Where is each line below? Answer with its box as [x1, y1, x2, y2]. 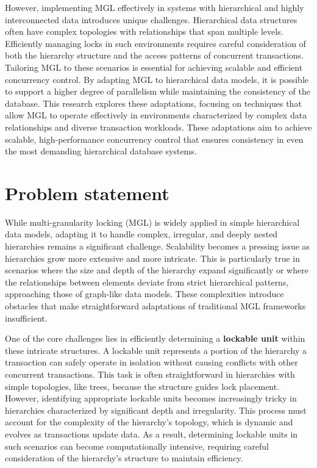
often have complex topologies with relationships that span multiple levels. [5, 25, 283, 38]
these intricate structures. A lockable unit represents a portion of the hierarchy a [5, 344, 307, 356]
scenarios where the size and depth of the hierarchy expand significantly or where [5, 264, 308, 276]
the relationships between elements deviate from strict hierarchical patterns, [5, 275, 289, 288]
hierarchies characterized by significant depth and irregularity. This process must [5, 403, 307, 416]
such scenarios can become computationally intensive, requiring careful [5, 439, 269, 452]
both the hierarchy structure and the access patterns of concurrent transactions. [5, 49, 304, 62]
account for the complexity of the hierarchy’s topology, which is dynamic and [5, 416, 293, 428]
